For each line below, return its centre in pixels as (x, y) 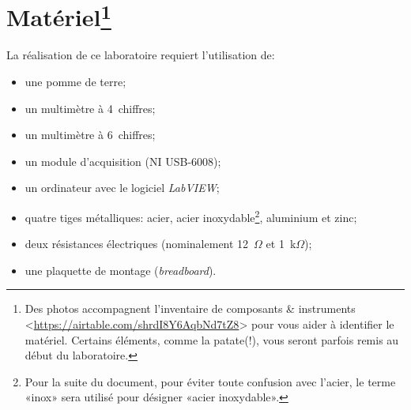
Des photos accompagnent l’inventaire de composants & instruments (190, 308)
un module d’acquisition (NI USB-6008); (123, 161)
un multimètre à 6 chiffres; (90, 135)
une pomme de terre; (75, 82)
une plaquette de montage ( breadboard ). (121, 270)
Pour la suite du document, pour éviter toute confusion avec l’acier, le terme (210, 381)
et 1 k (281, 244)
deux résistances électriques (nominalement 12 (137, 244)
